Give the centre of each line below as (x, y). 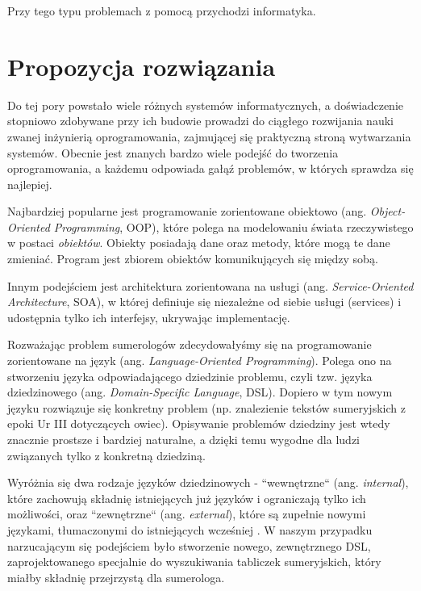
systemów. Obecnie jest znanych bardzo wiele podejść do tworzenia (173, 152)
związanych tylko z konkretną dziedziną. (106, 455)
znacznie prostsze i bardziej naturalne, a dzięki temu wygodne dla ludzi (183, 439)
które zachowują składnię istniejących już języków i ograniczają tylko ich (187, 498)
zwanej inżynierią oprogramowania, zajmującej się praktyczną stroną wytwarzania (209, 136)
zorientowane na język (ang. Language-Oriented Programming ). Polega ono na (200, 360)
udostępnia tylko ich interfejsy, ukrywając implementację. (149, 317)
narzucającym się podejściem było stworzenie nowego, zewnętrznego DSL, (189, 545)
